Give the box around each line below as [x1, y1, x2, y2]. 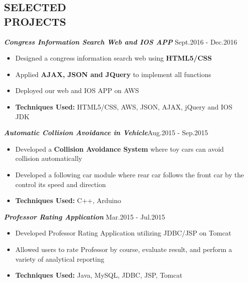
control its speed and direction [15, 179, 106, 189]
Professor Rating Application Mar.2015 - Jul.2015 [4, 211, 165, 221]
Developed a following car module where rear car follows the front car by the [15, 169, 244, 179]
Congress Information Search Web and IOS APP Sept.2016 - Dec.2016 [4, 36, 237, 47]
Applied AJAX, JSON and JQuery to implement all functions [15, 69, 211, 79]
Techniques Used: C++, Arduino [15, 195, 121, 205]
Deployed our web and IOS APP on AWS [15, 85, 139, 95]
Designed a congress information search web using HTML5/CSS [15, 53, 212, 63]
